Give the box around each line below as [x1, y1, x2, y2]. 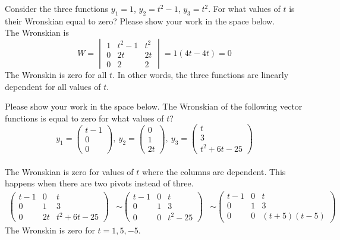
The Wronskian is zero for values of [5, 165, 134, 177]
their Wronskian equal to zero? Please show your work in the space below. [5, 14, 275, 27]
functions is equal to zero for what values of [5, 111, 164, 124]
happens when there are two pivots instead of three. [5, 177, 194, 189]
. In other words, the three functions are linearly [112, 68, 289, 80]
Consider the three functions [5, 2, 109, 14]
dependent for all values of [5, 80, 101, 92]
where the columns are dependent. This [141, 165, 286, 177]
